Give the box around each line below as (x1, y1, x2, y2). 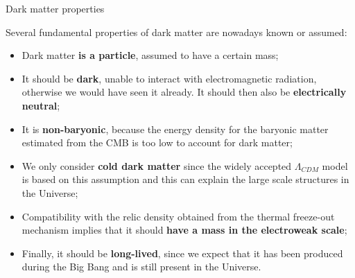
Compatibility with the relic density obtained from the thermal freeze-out (21, 209, 335, 223)
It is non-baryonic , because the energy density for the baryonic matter (21, 121, 329, 136)
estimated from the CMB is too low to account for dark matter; (21, 135, 293, 150)
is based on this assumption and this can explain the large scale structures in (21, 172, 349, 186)
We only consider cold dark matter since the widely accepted (21, 158, 292, 173)
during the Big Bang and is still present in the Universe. (21, 259, 261, 274)
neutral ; (21, 98, 60, 112)
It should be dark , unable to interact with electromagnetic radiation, (21, 71, 317, 85)
